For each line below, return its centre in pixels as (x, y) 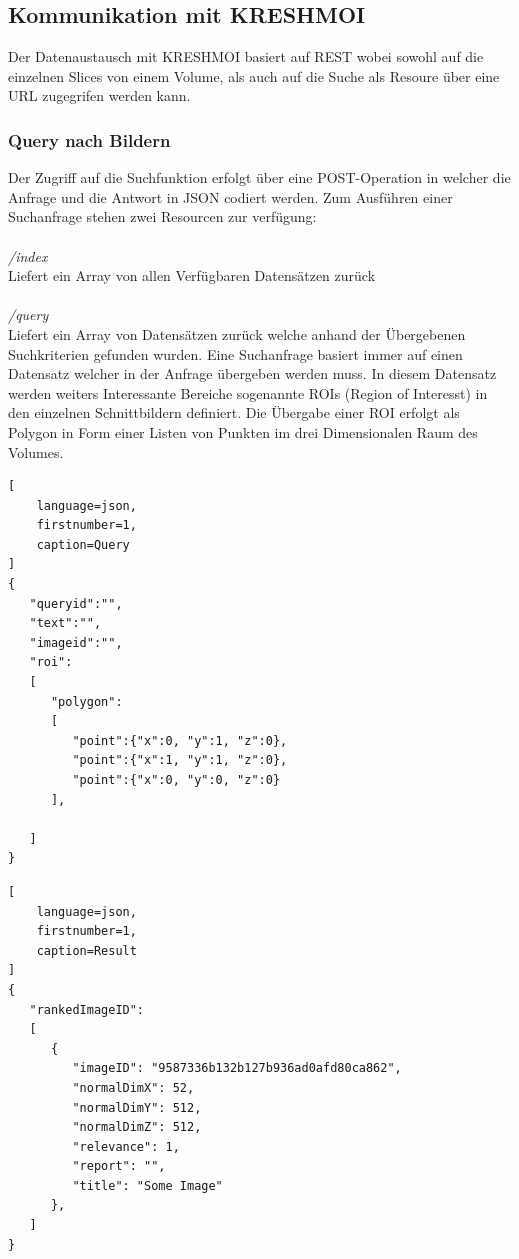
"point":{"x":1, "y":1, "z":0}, (180, 760)
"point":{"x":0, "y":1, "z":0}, (180, 740)
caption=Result (86, 950)
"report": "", (119, 1166)
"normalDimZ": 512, (137, 1127)
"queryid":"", (76, 603)
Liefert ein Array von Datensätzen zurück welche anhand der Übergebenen (237, 333)
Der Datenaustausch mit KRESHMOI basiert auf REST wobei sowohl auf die (246, 56)
